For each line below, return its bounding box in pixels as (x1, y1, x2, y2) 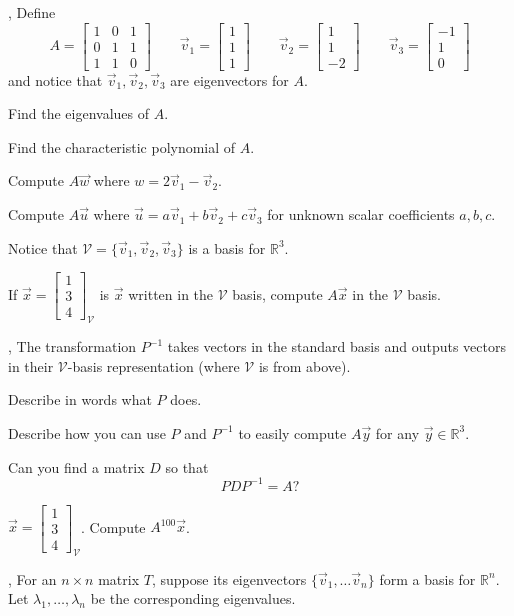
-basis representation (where (67, 355, 240, 376)
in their (8, 355, 54, 376)
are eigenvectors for (170, 69, 289, 90)
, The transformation (8, 336, 137, 357)
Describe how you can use (8, 422, 166, 443)
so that (165, 456, 209, 477)
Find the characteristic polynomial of (8, 136, 236, 157)
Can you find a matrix (8, 456, 145, 477)
